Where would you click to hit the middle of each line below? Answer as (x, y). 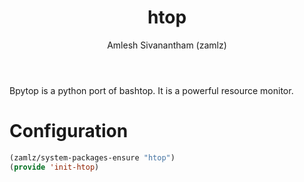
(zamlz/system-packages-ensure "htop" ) (92, 157)
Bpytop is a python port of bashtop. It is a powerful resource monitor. (151, 90)
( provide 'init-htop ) (54, 167)
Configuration (69, 131)
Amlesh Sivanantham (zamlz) (167, 45)
